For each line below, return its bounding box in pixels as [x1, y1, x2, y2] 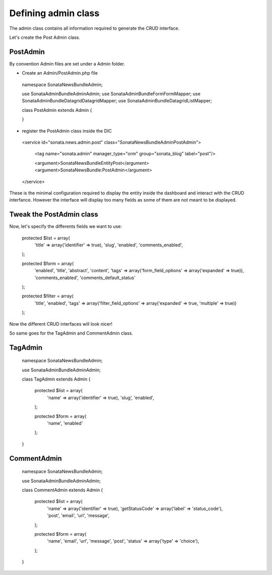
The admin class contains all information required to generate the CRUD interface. [9, 25, 180, 31]
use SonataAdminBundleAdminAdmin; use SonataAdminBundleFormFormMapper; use [22, 91, 201, 97]
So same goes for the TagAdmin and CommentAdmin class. [9, 330, 133, 336]
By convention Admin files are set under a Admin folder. [9, 60, 125, 67]
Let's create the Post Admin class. [9, 34, 81, 40]
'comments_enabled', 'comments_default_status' [34, 275, 135, 281]
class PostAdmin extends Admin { [22, 107, 92, 113]
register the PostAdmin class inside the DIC [22, 127, 112, 134]
